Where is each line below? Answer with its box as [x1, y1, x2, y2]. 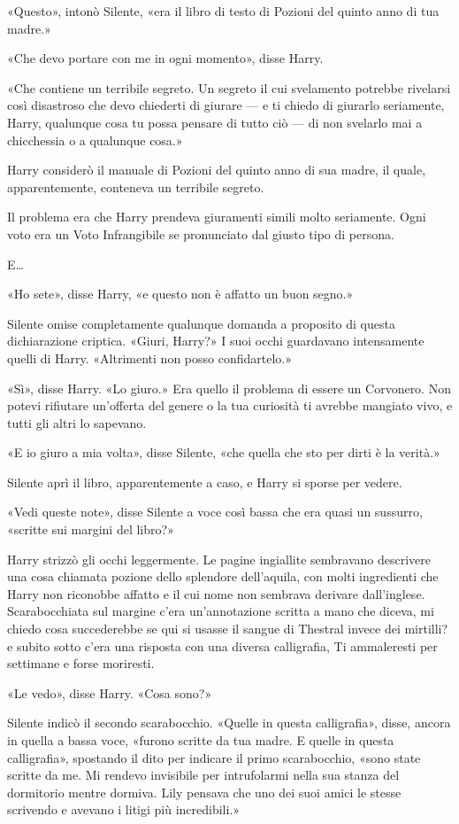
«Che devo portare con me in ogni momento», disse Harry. [7, 49, 324, 67]
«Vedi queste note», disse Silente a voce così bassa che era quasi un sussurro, [7, 502, 423, 521]
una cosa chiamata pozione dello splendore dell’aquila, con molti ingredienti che [7, 567, 439, 586]
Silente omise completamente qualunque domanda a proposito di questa [7, 314, 395, 332]
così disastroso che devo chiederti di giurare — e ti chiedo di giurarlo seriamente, [7, 96, 445, 114]
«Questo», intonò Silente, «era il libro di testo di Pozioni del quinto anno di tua [7, 2, 440, 19]
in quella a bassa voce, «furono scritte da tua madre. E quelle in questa [7, 731, 394, 749]
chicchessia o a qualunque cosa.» [7, 130, 183, 149]
